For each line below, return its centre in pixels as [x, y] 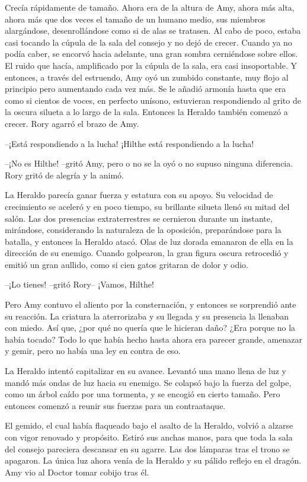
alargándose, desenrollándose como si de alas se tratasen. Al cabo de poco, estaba [153, 31]
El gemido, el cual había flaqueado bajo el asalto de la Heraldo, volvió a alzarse [149, 425]
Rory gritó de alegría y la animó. [64, 175]
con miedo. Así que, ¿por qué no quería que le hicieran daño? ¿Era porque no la [150, 328]
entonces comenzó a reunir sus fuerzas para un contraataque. [115, 405]
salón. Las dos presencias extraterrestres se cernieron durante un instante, [139, 218]
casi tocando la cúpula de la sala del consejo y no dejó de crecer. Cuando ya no [148, 42]
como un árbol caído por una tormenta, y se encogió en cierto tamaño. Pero [143, 394]
